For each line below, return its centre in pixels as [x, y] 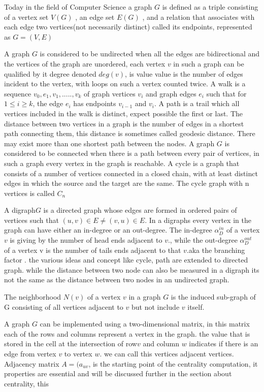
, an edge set [95, 17]
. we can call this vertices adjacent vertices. [167, 353]
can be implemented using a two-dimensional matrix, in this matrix [145, 324]
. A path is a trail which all [197, 103]
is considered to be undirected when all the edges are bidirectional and [150, 54]
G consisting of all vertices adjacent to [64, 306]
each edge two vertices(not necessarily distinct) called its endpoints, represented [128, 27]
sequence [18, 93]
